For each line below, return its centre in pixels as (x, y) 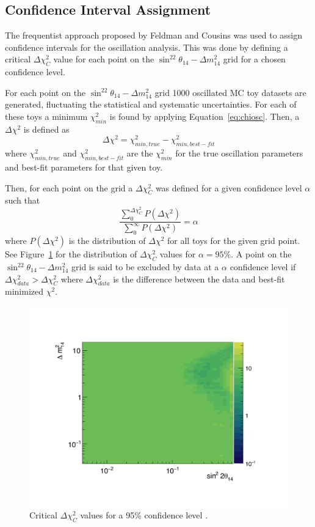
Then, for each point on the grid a (69, 187)
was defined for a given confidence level (229, 187)
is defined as (46, 129)
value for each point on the (104, 59)
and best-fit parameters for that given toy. (84, 167)
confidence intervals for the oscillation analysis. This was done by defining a (147, 47)
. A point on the (261, 254)
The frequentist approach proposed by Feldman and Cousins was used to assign (154, 35)
